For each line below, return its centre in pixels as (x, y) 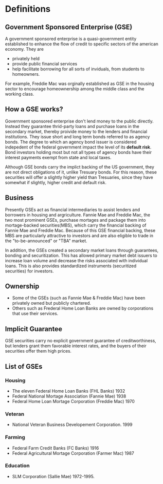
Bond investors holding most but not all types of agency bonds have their (79, 152)
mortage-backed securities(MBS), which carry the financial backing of (76, 225)
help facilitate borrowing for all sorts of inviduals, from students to (78, 69)
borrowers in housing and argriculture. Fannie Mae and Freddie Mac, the (78, 215)
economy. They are (24, 49)
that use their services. (35, 314)
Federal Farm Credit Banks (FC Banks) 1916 (55, 448)
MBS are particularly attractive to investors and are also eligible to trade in (79, 235)
